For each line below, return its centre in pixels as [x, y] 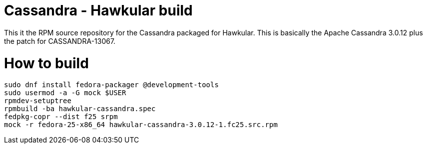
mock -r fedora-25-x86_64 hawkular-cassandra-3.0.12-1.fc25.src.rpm [141, 125]
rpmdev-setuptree [38, 101]
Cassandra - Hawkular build [98, 10]
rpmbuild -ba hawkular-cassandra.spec [80, 109]
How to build [46, 63]
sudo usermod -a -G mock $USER [65, 93]
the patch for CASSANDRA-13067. [60, 41]
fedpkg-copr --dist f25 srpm [61, 117]
